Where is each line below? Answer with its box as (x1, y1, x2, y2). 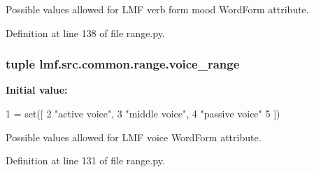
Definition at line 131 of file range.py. (6, 153, 165, 168)
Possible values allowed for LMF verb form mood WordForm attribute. (6, 2, 309, 16)
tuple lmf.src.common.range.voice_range (6, 55, 240, 73)
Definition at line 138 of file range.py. (6, 25, 165, 40)
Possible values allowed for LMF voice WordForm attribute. (6, 129, 262, 144)
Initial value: (6, 83, 68, 97)
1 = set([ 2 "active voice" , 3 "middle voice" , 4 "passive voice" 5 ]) (6, 106, 280, 120)
